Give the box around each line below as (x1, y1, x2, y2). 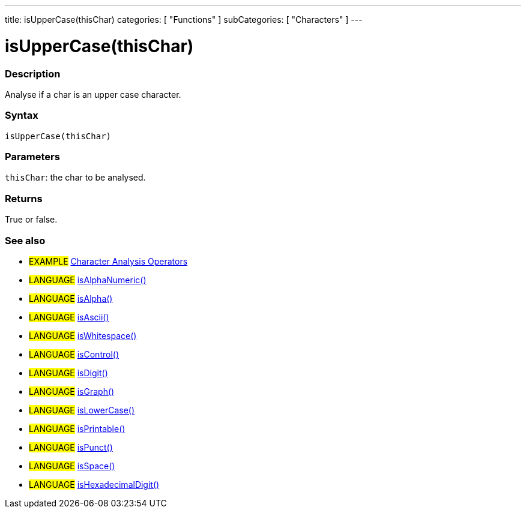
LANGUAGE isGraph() (29, 386, 115, 397)
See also (5, 234, 46, 247)
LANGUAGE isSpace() (29, 460, 115, 471)
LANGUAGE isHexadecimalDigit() (29, 479, 160, 490)
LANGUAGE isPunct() (29, 442, 113, 452)
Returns (5, 192, 43, 205)
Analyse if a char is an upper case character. (5, 89, 181, 100)
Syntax (5, 109, 38, 122)
